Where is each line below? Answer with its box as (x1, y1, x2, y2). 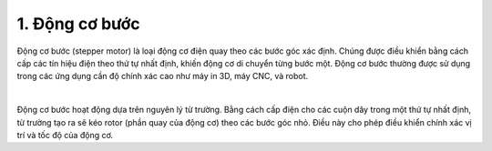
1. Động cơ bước (16, 14, 140, 34)
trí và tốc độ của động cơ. (16, 129, 114, 140)
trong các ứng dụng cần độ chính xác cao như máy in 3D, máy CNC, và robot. (16, 71, 309, 82)
